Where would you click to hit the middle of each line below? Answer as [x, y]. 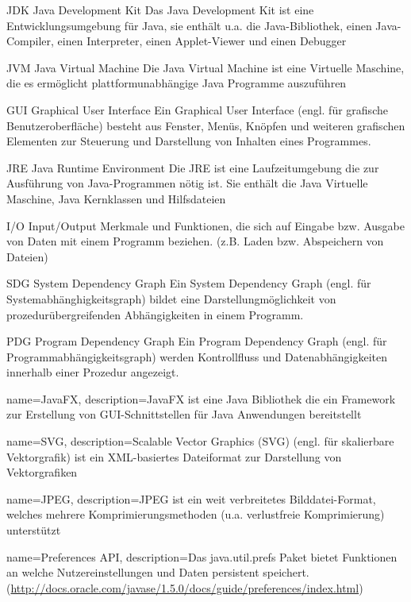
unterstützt [34, 530]
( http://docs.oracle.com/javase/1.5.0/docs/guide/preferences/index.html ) [185, 587]
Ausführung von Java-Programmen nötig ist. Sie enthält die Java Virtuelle [187, 183]
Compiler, [30, 41]
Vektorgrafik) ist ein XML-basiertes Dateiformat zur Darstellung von [174, 456]
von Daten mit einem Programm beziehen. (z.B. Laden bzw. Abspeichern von [195, 241]
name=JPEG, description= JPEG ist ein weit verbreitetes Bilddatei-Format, [191, 498]
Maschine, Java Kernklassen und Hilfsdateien [116, 198]
